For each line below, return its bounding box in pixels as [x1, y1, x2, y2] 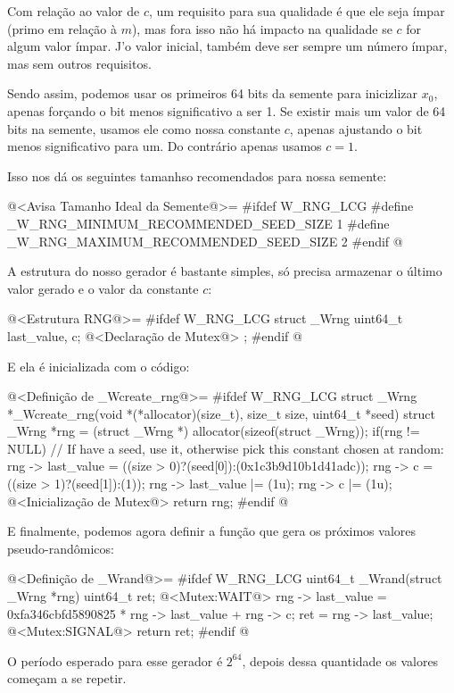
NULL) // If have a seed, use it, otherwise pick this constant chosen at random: [7, 438, 444, 457]
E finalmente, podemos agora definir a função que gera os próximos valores [7, 522, 417, 540]
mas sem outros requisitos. [7, 54, 152, 72]
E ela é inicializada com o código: [7, 356, 190, 375]
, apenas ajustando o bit [289, 119, 423, 138]
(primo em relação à [7, 19, 117, 38]
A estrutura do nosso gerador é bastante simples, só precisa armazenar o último [7, 262, 442, 280]
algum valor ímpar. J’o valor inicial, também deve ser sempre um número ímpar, [7, 37, 448, 55]
